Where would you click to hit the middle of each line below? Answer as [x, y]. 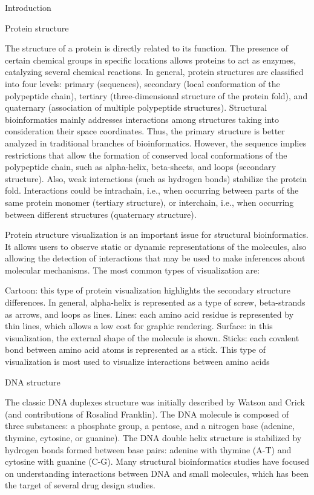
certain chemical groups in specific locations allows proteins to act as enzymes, [150, 60]
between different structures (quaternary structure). [101, 214]
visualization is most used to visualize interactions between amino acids [137, 362]
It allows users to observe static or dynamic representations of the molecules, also [156, 246]
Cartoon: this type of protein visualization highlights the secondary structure [148, 290]
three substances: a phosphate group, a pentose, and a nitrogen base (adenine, [150, 426]
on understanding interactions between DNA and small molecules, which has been [157, 473]
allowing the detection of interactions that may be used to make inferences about [155, 258]
